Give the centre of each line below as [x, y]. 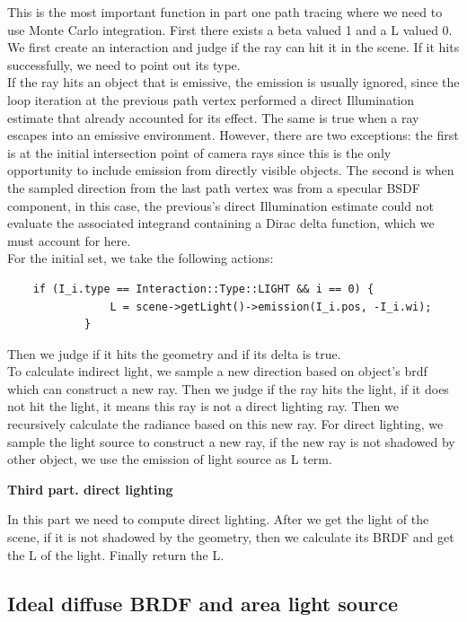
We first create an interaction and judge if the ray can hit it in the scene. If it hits [233, 47]
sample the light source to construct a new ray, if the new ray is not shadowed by [231, 441]
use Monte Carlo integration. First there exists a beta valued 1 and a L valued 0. [230, 29]
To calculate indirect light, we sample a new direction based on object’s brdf [217, 371]
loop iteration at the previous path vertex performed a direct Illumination [211, 99]
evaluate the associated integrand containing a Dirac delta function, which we [221, 223]
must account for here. [69, 240]
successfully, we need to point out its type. [124, 64]
